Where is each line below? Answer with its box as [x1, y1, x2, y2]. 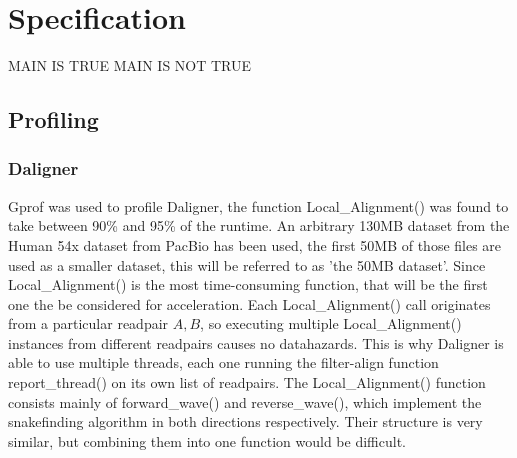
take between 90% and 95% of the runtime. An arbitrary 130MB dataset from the [8, 215, 510, 236]
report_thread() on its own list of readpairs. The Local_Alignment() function [8, 372, 486, 393]
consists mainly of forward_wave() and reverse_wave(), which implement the [8, 391, 482, 412]
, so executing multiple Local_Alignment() [200, 313, 462, 334]
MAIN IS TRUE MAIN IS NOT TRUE [8, 55, 252, 76]
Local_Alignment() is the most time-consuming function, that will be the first [8, 274, 488, 295]
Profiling [8, 104, 99, 135]
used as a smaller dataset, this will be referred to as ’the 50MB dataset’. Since [8, 254, 486, 275]
